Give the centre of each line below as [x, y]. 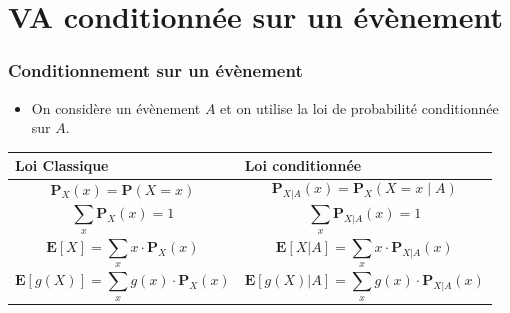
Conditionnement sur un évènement [155, 70]
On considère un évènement [116, 107]
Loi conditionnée [303, 165]
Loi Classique [62, 165]
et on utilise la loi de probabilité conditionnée [359, 107]
